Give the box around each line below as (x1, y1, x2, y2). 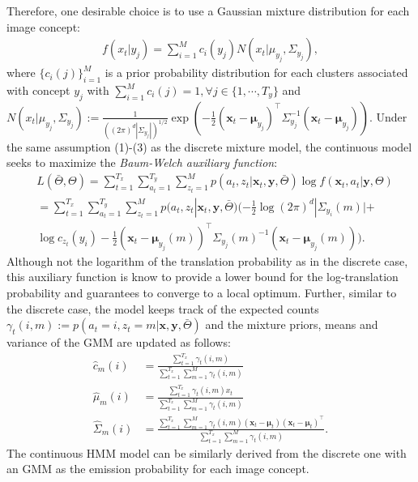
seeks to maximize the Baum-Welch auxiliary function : (6, 154, 278, 171)
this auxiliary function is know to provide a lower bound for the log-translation (6, 268, 399, 285)
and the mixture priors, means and (205, 316, 378, 333)
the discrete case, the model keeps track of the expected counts (6, 300, 319, 317)
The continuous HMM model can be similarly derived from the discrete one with (6, 444, 407, 461)
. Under (369, 108, 407, 125)
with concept (6, 82, 70, 99)
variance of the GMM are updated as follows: (6, 334, 231, 351)
